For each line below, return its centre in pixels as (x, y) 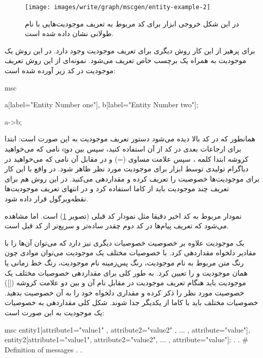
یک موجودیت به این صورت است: (55, 312)
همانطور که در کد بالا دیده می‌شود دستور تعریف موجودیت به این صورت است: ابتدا (130, 139)
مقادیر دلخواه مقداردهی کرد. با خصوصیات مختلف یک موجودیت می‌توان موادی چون (130, 252)
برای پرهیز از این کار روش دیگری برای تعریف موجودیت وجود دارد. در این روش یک (130, 50)
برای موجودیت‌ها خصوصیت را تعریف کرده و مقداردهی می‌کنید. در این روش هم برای (132, 178)
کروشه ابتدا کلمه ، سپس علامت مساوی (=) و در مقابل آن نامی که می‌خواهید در (127, 158)
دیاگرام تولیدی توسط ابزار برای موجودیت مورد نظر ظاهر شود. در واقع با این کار (127, 169)
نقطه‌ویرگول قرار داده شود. (46, 198)
